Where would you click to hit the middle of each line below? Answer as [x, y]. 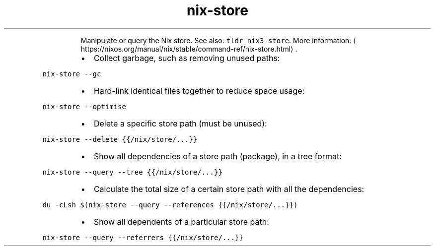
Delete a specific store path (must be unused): [180, 123]
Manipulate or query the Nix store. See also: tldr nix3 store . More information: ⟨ [218, 40]
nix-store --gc [72, 74]
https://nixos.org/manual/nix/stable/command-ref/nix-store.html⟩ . [189, 49]
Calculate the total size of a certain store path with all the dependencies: [229, 189]
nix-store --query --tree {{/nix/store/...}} [132, 172]
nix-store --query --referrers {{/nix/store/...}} [143, 237]
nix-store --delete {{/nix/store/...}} [120, 139]
